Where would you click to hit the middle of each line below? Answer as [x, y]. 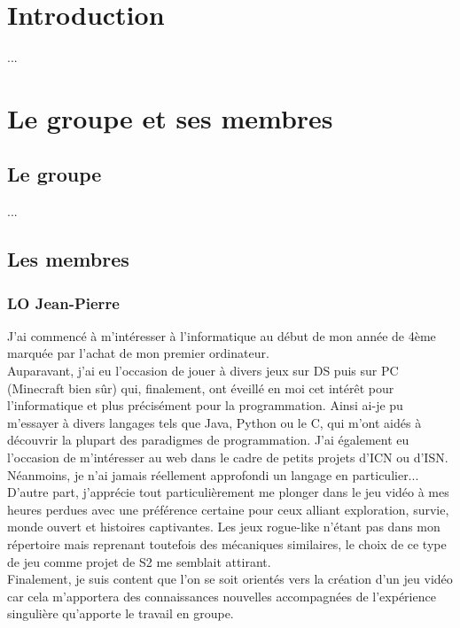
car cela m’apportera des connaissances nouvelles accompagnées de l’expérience [222, 596]
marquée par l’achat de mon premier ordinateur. [138, 353]
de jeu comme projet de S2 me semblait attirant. [139, 561]
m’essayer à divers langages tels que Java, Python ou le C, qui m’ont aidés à [214, 422]
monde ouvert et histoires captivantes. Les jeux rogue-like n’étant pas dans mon [224, 527]
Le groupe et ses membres [170, 117]
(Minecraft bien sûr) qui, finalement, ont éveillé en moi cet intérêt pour [201, 388]
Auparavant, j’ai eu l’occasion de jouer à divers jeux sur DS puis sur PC [203, 371]
